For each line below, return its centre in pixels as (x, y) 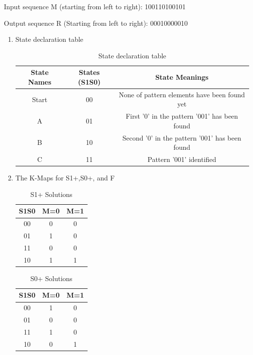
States (89, 72)
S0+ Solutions (51, 278)
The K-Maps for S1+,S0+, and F (65, 178)
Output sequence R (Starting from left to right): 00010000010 (96, 23)
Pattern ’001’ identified (182, 159)
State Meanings (182, 77)
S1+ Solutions (51, 194)
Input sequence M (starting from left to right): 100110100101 (95, 6)
